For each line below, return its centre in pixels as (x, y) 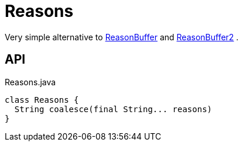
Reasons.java (30, 82)
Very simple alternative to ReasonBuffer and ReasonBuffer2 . (122, 37)
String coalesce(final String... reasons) (113, 109)
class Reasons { (42, 100)
